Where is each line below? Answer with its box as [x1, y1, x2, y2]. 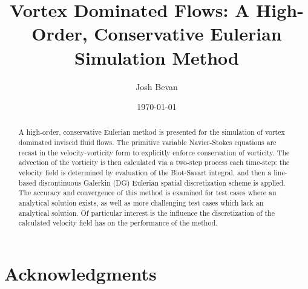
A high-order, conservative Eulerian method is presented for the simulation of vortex [18, 127, 285, 137]
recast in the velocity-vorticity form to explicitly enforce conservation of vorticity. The [18, 147, 290, 157]
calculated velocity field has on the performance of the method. [18, 218, 218, 228]
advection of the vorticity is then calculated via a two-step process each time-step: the [18, 157, 290, 167]
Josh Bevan [136, 80, 178, 93]
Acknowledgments [4, 261, 157, 286]
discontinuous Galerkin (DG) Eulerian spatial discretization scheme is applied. [38, 177, 286, 187]
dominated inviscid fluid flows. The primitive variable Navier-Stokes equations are [18, 137, 277, 148]
